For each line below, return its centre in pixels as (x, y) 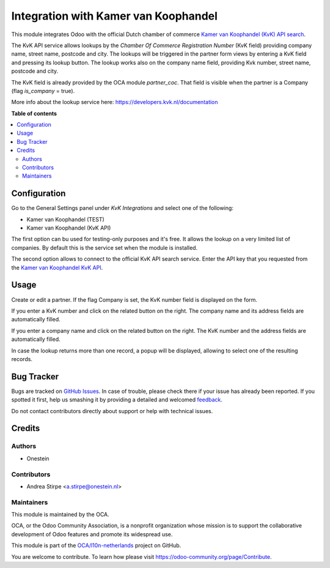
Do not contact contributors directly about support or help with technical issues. (112, 411)
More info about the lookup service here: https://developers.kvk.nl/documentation (115, 102)
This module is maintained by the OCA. (60, 515)
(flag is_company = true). (43, 91)
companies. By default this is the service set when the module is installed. (105, 247)
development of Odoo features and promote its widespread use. (92, 534)
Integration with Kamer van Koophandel (115, 16)
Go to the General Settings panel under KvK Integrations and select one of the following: (122, 208)
